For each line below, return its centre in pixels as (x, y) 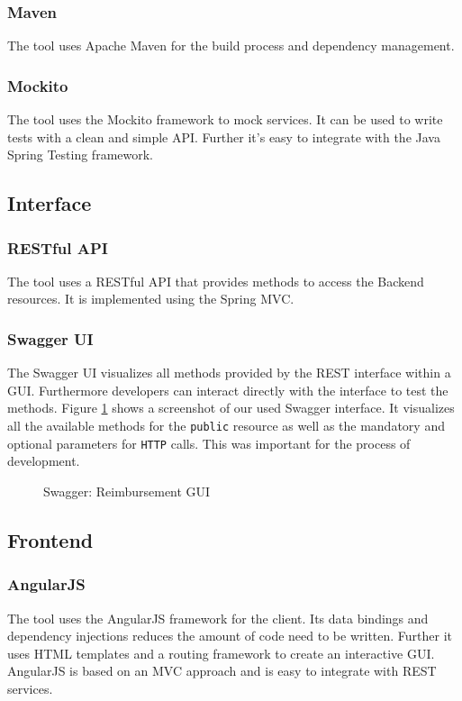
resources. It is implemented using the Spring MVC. (151, 299)
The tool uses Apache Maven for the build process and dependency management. (231, 46)
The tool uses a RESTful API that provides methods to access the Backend (216, 281)
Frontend (50, 539)
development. (44, 461)
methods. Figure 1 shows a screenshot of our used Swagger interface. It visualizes (231, 408)
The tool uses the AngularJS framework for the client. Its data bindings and (218, 618)
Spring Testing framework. (80, 155)
